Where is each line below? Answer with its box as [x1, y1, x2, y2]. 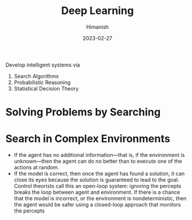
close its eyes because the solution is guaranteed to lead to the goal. [13, 176, 179, 183]
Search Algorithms [13, 72, 59, 79]
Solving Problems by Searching [5, 106, 161, 119]
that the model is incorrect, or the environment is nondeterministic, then [13, 195, 187, 202]
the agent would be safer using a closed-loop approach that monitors [13, 201, 181, 208]
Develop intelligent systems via [5, 61, 80, 68]
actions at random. [13, 164, 60, 171]
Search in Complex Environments [5, 132, 170, 145]
